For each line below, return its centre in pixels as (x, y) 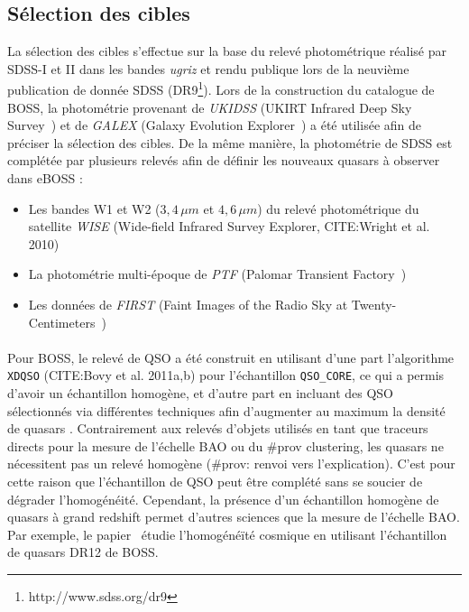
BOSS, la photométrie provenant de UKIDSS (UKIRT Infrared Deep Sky (210, 107)
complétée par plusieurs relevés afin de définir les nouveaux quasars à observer (224, 160)
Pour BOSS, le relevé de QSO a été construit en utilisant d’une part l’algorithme (231, 357)
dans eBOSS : (45, 178)
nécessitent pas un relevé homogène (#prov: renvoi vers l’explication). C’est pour (231, 464)
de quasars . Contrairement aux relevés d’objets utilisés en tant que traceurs (218, 428)
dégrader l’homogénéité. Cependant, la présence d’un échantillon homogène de (223, 499)
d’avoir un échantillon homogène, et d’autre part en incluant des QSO (201, 393)
